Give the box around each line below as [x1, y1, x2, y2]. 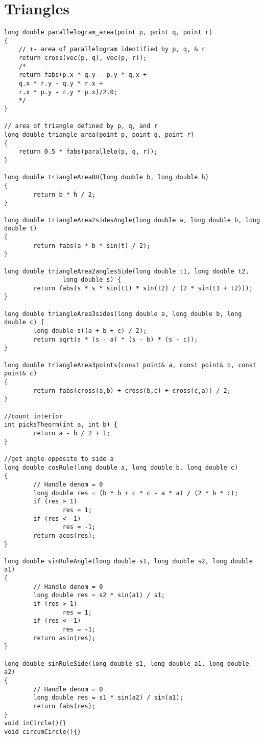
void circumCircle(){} [4, 728, 81, 735]
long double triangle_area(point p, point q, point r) [4, 131, 195, 138]
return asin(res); [33, 634, 95, 642]
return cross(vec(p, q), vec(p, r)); [18, 54, 147, 62]
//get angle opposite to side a [4, 455, 114, 462]
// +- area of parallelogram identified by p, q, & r [18, 46, 205, 53]
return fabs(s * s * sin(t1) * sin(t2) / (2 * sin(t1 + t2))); [33, 284, 253, 292]
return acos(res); [33, 532, 95, 539]
